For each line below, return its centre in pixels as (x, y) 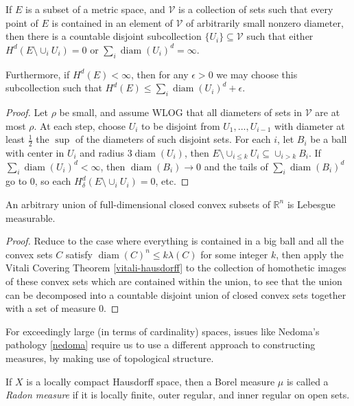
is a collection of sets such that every (256, 9)
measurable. (31, 217)
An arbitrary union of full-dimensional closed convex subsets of (138, 204)
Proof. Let (27, 112)
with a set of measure (51, 308)
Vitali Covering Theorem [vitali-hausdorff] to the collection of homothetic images (176, 268)
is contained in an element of (112, 22)
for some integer (234, 254)
